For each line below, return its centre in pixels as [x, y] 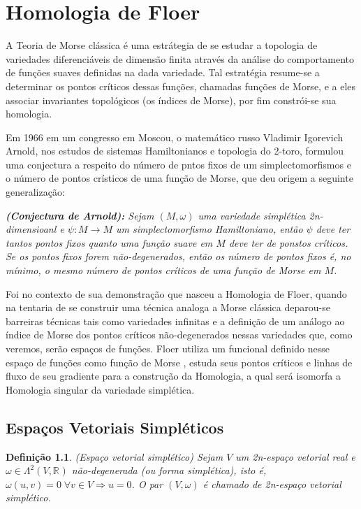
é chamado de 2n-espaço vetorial [272, 483]
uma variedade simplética [252, 215]
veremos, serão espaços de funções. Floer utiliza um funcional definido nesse [168, 348]
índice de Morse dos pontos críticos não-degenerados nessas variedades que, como [179, 335]
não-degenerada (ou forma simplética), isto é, [169, 470]
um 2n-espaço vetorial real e [295, 456]
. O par [147, 483]
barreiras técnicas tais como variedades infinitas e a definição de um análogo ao [175, 321]
